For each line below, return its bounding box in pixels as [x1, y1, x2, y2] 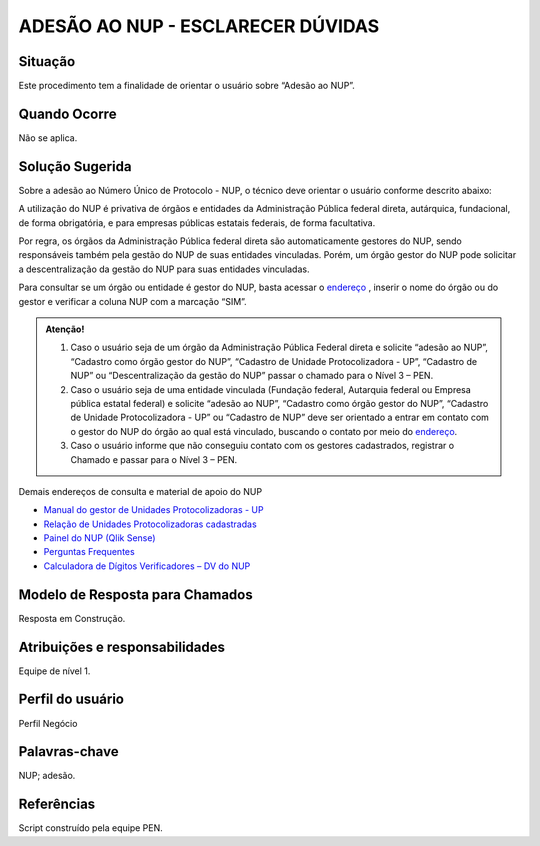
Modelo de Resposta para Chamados [18, 586, 254, 603]
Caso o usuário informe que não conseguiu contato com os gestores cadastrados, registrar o [70, 440, 455, 452]
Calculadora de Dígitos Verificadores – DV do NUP [43, 560, 251, 572]
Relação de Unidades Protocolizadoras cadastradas [43, 518, 257, 530]
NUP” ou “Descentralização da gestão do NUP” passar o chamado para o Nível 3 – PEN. [70, 370, 434, 382]
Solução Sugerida [18, 158, 132, 175]
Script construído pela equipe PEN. [18, 822, 164, 834]
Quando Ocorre [18, 105, 117, 122]
